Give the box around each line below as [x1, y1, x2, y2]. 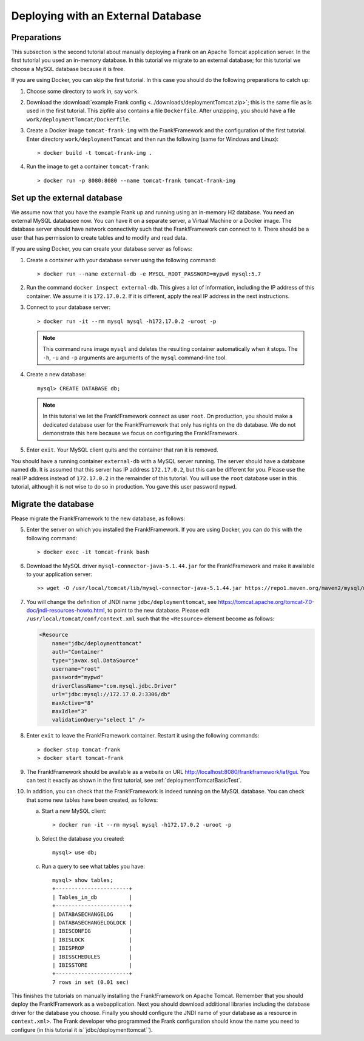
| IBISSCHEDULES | [52, 953, 133, 960]
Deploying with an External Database [11, 9, 201, 22]
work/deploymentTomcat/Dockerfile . [26, 115, 130, 123]
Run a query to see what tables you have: [41, 863, 146, 870]
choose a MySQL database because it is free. [11, 65, 126, 72]
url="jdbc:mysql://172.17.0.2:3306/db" [52, 691, 171, 698]
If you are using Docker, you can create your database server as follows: [11, 245, 193, 253]
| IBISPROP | [52, 944, 133, 952]
